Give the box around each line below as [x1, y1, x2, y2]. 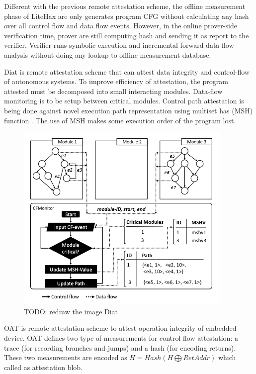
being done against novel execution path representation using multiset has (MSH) [4, 105, 253, 115]
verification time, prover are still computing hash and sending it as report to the [4, 30, 249, 40]
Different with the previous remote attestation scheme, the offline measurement [4, 1, 246, 11]
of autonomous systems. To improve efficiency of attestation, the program [4, 76, 228, 87]
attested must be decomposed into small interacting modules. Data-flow [4, 86, 223, 96]
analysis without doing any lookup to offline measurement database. [4, 49, 211, 60]
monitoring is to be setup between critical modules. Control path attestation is [4, 95, 244, 106]
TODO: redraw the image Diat [24, 306, 118, 316]
